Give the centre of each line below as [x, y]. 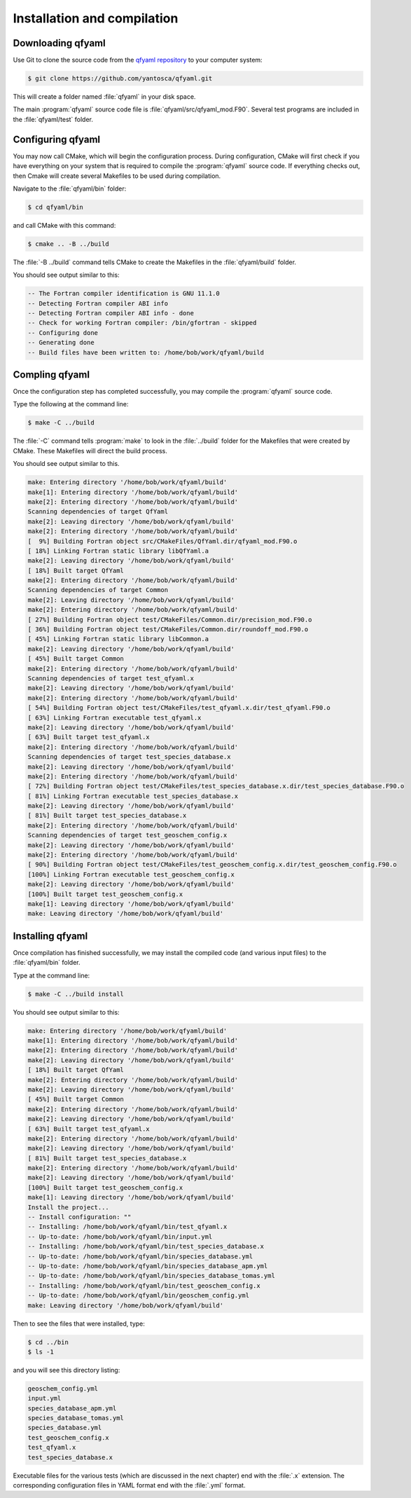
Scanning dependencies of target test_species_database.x [129, 757]
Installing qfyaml [50, 936]
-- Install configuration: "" [79, 1217]
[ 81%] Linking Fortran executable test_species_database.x [133, 796]
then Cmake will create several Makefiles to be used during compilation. [117, 176]
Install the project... [69, 1207]
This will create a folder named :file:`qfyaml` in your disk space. [104, 97]
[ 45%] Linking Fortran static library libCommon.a [118, 639]
